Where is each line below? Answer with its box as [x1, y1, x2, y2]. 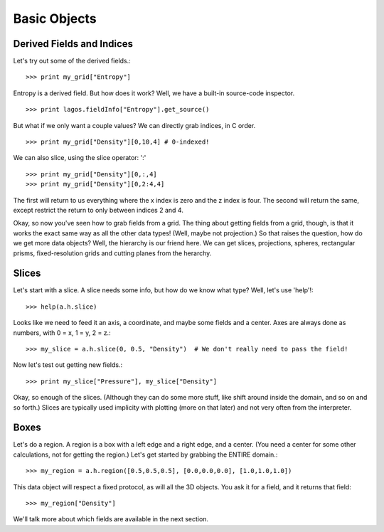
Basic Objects [13, 11, 97, 26]
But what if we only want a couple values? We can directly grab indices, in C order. [13, 121, 256, 129]
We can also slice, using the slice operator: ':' [13, 154, 146, 162]
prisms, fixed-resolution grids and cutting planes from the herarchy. [13, 249, 212, 257]
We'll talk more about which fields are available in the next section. [13, 515, 209, 523]
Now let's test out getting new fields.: [13, 361, 123, 369]
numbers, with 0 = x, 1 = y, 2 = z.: [13, 328, 111, 337]
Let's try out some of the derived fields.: [13, 57, 131, 65]
